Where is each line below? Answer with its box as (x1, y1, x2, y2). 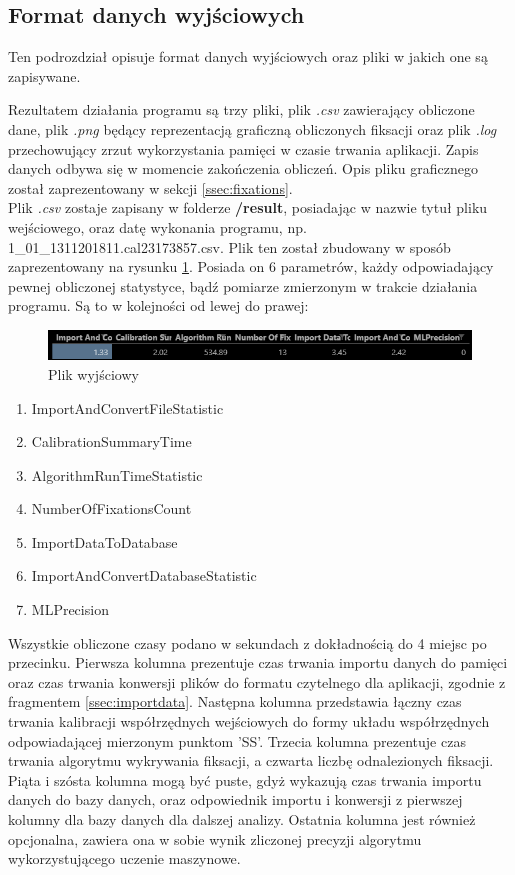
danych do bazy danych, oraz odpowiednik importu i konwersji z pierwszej (8, 789, 463, 810)
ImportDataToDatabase (31, 531, 178, 552)
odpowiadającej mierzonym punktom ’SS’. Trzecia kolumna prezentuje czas (8, 730, 466, 751)
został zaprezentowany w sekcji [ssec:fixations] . (8, 177, 293, 198)
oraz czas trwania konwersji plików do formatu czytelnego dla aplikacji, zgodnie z (8, 671, 506, 692)
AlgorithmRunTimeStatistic (31, 464, 203, 485)
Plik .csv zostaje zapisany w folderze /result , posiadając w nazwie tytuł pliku (8, 197, 488, 218)
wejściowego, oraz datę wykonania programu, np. (8, 216, 307, 237)
